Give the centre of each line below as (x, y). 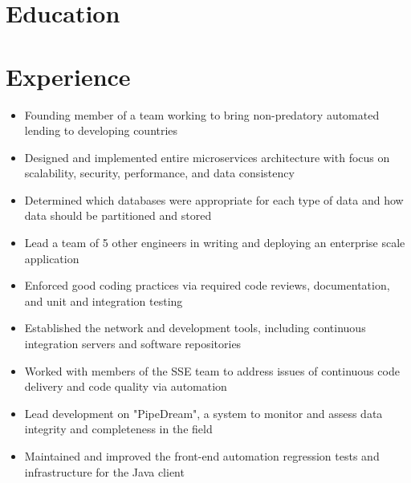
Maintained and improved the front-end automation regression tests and (202, 456)
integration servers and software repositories (133, 344)
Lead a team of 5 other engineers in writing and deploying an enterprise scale (215, 243)
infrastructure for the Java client (104, 471)
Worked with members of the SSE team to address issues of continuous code (212, 370)
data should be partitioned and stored (118, 215)
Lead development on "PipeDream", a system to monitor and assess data (203, 413)
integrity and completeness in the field (118, 429)
